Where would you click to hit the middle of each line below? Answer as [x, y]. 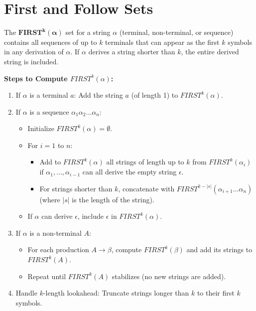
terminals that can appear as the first [162, 42]
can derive [57, 216]
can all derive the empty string [129, 172]
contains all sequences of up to [51, 42]
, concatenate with [146, 188]
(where [50, 199]
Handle [26, 293]
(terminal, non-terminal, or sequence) [176, 32]
